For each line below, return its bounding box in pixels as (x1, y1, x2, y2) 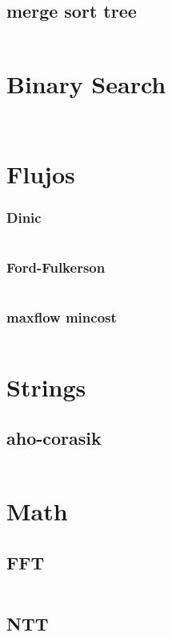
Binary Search (6, 68, 166, 101)
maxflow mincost (6, 307, 117, 327)
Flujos (6, 157, 75, 190)
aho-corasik (6, 425, 102, 450)
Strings (6, 370, 86, 403)
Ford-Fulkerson (6, 257, 106, 277)
